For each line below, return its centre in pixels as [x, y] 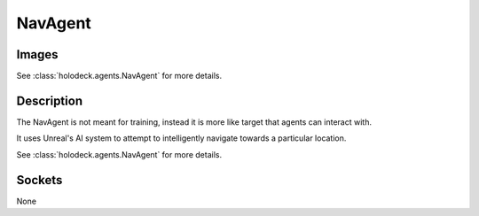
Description [50, 100]
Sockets [39, 180]
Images [37, 54]
